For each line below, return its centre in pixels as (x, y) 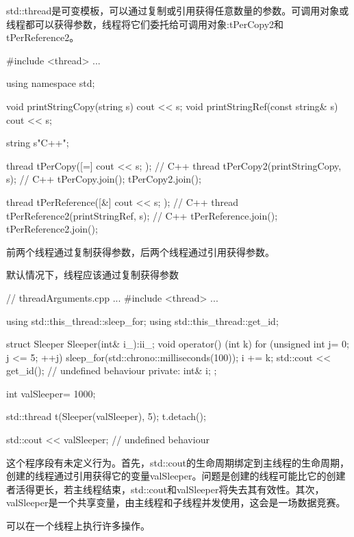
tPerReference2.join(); (52, 229)
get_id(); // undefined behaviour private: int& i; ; (112, 370)
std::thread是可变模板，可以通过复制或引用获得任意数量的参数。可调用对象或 (178, 10)
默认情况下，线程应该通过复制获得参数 (92, 275)
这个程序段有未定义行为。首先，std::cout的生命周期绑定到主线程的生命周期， (178, 462)
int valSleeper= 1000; (51, 393)
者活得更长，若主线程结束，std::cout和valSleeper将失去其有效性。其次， (165, 489)
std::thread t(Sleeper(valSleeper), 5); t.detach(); (106, 416)
